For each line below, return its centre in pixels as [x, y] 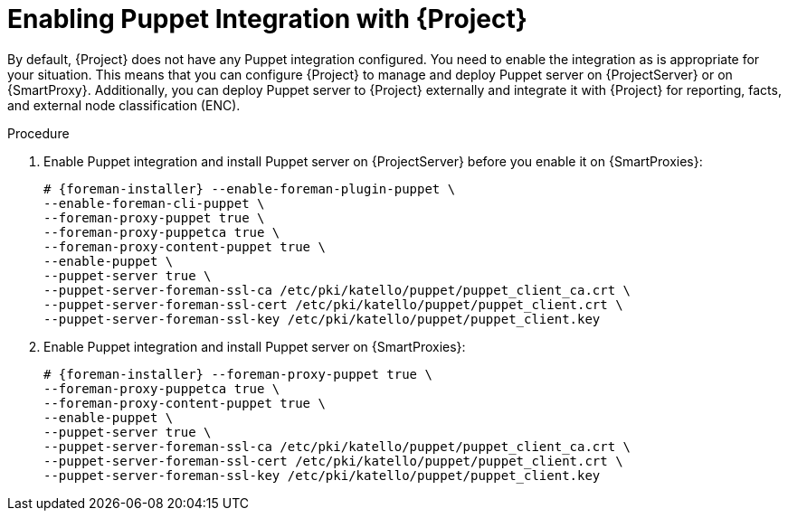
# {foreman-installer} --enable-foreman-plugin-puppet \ [250, 188]
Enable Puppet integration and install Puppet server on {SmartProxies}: [255, 346]
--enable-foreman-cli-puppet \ [154, 203]
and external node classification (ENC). [124, 105]
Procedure [38, 133]
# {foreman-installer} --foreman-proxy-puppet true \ [238, 374]
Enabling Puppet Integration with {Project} [267, 19]
